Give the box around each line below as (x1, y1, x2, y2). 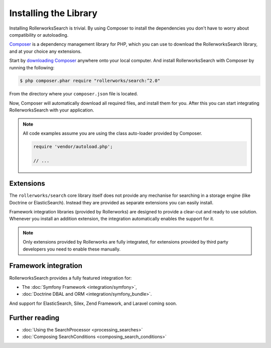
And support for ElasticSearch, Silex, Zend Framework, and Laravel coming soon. (9, 300, 178, 306)
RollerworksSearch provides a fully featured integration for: (9, 275, 132, 281)
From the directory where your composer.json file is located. (9, 91, 138, 97)
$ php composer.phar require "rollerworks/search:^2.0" (20, 78, 161, 84)
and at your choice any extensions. (9, 48, 82, 54)
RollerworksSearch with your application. (9, 107, 94, 113)
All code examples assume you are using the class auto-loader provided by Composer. (23, 131, 203, 137)
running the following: (9, 64, 55, 70)
